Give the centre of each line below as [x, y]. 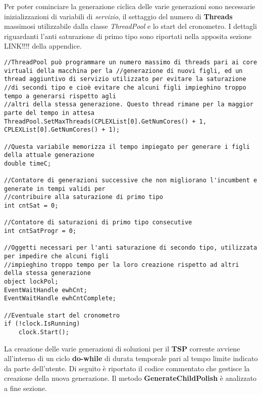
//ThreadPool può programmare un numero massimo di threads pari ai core [131, 62]
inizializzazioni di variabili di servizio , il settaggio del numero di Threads [118, 16]
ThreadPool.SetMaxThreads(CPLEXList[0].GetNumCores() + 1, [105, 121]
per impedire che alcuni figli [57, 256]
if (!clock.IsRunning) [42, 324]
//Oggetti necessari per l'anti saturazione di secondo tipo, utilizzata [131, 248]
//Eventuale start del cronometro [62, 315]
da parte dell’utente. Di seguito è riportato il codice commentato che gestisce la [127, 368]
